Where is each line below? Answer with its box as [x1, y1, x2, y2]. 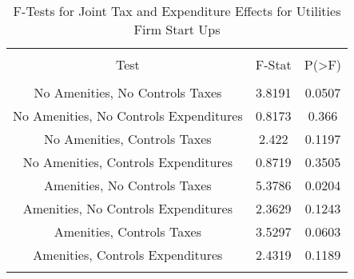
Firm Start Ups [133, 20, 221, 38]
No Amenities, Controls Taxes [44, 130, 212, 148]
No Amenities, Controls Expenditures [22, 153, 233, 171]
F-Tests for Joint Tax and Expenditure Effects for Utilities [13, 2, 341, 20]
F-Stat [255, 55, 292, 74]
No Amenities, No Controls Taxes [34, 83, 222, 102]
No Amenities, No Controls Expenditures [13, 106, 243, 125]
